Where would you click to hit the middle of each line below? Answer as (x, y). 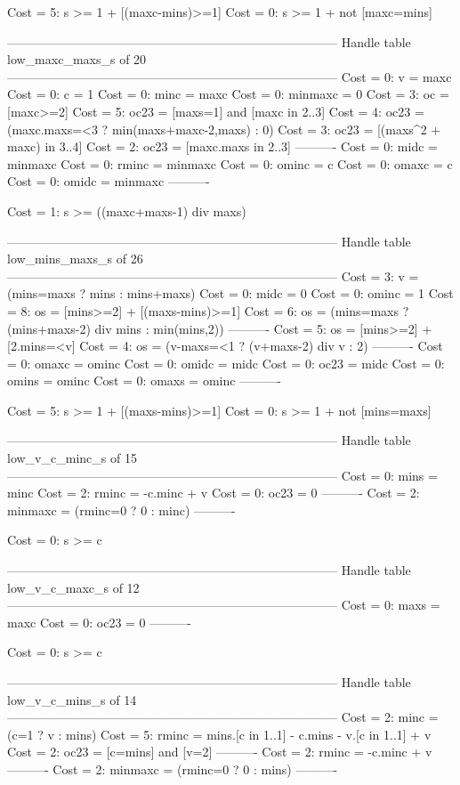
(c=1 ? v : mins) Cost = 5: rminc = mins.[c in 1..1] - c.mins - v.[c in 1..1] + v (219, 734)
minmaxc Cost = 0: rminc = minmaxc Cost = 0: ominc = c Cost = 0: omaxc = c (230, 163)
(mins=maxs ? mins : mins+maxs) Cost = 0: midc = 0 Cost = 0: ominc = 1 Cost (230, 293)
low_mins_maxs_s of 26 (75, 259)
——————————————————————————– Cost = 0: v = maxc (230, 76)
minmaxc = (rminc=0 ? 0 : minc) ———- (121, 510)
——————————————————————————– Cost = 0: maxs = (224, 605)
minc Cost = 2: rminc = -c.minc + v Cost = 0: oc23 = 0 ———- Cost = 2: (214, 493)
